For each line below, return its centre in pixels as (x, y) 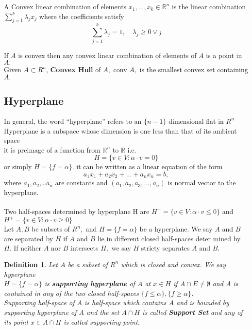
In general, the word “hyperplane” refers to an (73, 121)
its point (16, 321)
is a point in (224, 55)
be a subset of (88, 264)
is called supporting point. (101, 321)
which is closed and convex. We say (173, 264)
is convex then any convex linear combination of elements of (107, 55)
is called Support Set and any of (193, 312)
